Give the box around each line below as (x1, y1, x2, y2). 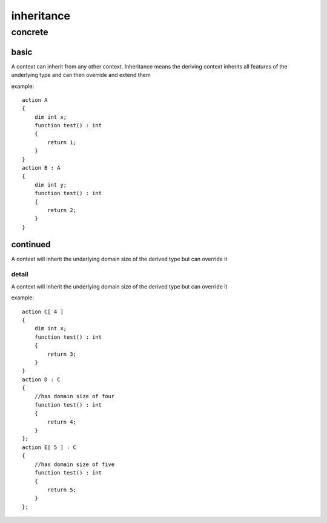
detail (11, 270, 28, 279)
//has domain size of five (34, 461, 115, 468)
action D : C (22, 376, 61, 383)
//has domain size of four (34, 393, 115, 400)
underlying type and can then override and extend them (11, 72, 151, 79)
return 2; (47, 207, 77, 213)
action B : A (22, 164, 61, 172)
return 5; (47, 486, 77, 493)
